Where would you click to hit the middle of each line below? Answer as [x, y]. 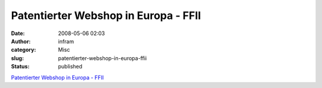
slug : [17, 58]
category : [24, 50]
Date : [18, 33]
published [70, 67]
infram [66, 41]
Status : [20, 67]
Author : [21, 41]
